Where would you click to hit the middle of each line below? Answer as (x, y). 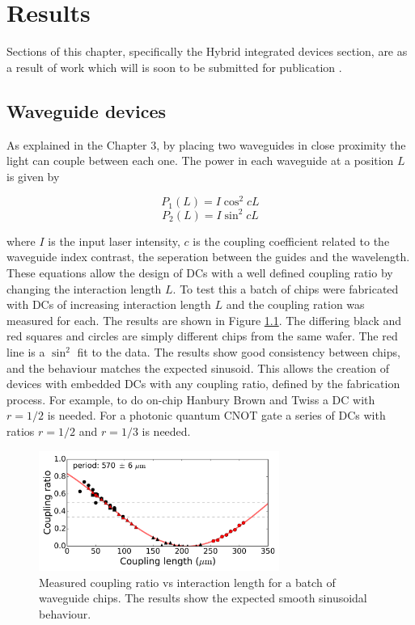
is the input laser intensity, (114, 241)
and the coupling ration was (295, 304)
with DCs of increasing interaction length (109, 304)
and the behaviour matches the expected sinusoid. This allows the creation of (198, 367)
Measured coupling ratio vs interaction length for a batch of (187, 582)
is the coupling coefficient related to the (291, 241)
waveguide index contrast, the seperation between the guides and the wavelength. (208, 257)
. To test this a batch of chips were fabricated (286, 288)
